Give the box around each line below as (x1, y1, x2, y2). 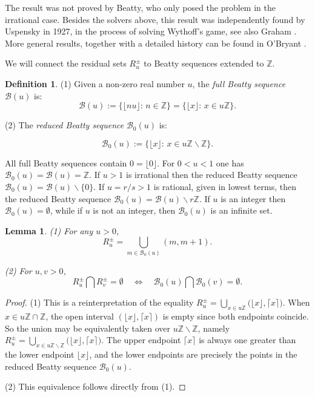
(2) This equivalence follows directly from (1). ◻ (5, 380, 186, 393)
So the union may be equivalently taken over (5, 321, 171, 334)
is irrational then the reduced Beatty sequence (126, 168, 297, 181)
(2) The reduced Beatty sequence (5, 119, 124, 131)
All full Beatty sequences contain (5, 156, 127, 169)
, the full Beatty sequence (192, 77, 286, 90)
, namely (197, 321, 230, 334)
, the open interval (45, 310, 114, 323)
